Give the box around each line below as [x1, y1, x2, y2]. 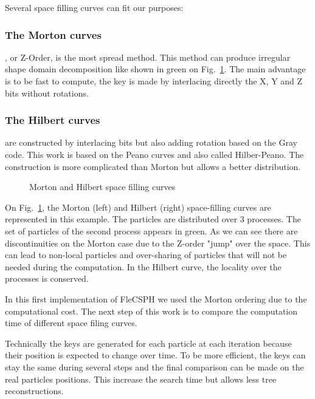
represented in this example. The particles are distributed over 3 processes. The [5, 213, 301, 225]
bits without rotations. [5, 86, 89, 99]
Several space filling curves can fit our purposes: [5, 1, 184, 13]
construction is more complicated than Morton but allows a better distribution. [5, 160, 301, 172]
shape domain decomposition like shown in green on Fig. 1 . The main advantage [5, 63, 306, 75]
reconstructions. [5, 384, 64, 397]
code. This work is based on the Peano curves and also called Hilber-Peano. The [5, 148, 304, 160]
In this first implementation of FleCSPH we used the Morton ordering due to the [5, 292, 307, 305]
